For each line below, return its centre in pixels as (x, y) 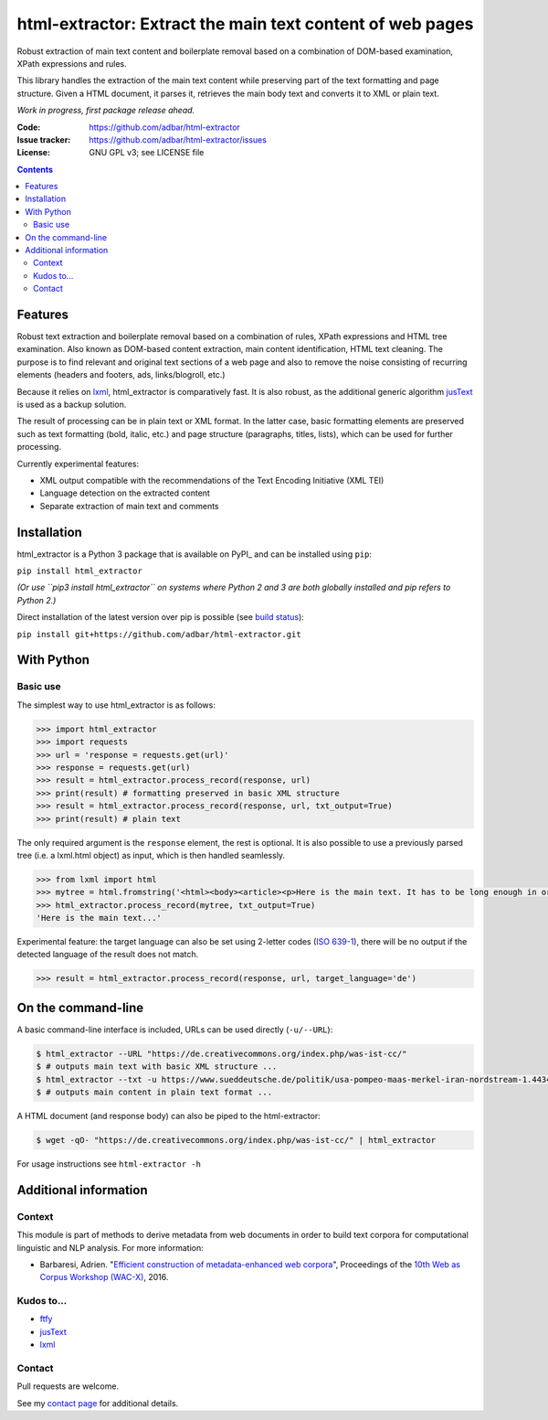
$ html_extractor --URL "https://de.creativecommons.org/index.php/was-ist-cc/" (221, 1053)
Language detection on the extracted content (125, 493)
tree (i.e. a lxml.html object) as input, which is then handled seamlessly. (151, 855)
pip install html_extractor (80, 571)
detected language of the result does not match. (108, 955)
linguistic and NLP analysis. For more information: (111, 1247)
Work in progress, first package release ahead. (106, 111)
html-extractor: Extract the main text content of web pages (245, 24)
